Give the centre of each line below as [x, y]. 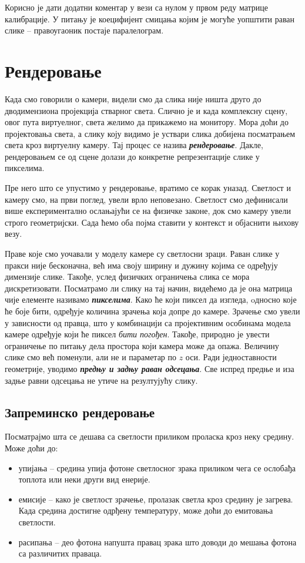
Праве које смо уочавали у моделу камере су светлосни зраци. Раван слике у [142, 254]
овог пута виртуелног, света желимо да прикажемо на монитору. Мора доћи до [147, 122]
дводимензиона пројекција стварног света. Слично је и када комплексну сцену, [146, 110]
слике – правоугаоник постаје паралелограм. [84, 30]
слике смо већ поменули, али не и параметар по [91, 357]
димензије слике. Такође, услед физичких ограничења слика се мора [127, 277]
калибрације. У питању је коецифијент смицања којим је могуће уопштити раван [150, 19]
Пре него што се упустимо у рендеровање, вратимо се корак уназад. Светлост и [148, 188]
